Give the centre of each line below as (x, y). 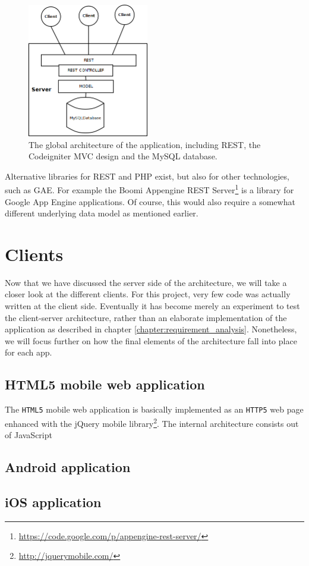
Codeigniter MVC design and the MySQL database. (123, 156)
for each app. (29, 352)
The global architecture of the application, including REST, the (145, 144)
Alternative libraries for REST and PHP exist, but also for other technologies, (147, 176)
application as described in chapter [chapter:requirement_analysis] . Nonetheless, (151, 329)
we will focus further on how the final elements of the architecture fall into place (151, 340)
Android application (68, 467)
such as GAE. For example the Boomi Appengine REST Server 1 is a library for (149, 189)
